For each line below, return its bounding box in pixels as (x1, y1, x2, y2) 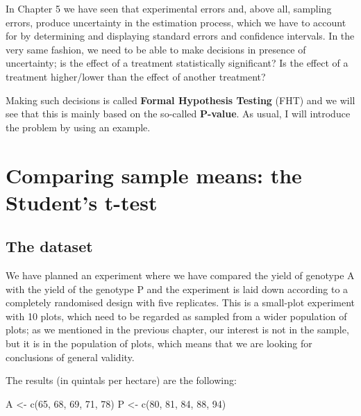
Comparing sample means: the (6, 160, 302, 189)
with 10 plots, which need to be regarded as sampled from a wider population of (6, 308, 347, 323)
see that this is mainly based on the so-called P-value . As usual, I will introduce (6, 106, 351, 121)
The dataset (6, 235, 93, 257)
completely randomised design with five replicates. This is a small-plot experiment (6, 295, 355, 310)
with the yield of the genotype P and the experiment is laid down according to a (6, 281, 349, 296)
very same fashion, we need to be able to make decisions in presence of (6, 42, 306, 56)
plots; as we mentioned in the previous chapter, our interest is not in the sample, (6, 322, 349, 337)
